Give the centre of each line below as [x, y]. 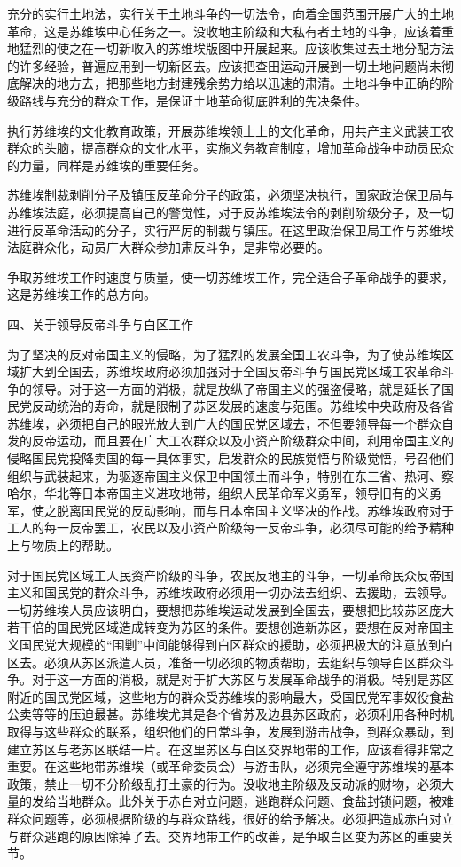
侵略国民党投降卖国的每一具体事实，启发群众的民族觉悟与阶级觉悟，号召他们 [230, 458]
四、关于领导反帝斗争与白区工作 [100, 323]
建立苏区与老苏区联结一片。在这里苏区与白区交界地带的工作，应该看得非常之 [230, 749]
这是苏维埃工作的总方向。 [82, 294]
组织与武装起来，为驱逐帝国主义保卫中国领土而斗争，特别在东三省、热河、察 [230, 475]
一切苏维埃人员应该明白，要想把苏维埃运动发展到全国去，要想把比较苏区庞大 [230, 609]
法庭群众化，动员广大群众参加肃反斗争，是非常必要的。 [168, 247]
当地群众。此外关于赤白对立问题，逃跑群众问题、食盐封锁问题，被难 [255, 801]
